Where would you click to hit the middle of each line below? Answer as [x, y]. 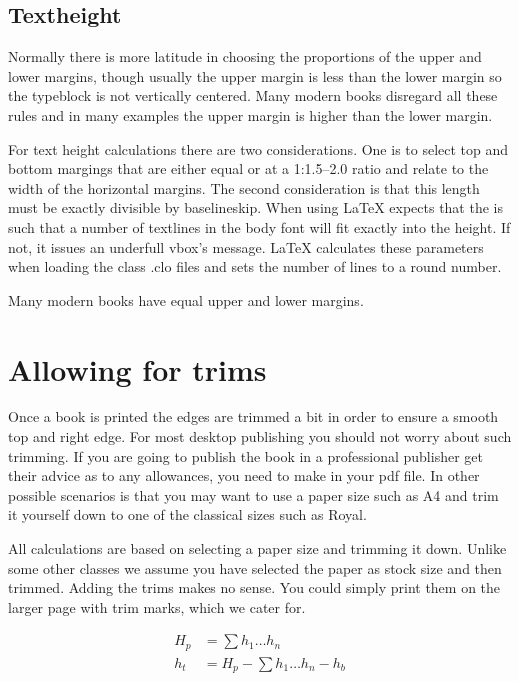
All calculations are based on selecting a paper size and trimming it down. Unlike [257, 548]
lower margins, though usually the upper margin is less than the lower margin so [255, 75]
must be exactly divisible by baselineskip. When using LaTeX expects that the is [255, 207]
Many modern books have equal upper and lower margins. [186, 299]
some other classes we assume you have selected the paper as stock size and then [255, 567]
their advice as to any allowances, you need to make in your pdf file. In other [244, 475]
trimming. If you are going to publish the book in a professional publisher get [245, 455]
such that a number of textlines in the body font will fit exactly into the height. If [259, 226]
